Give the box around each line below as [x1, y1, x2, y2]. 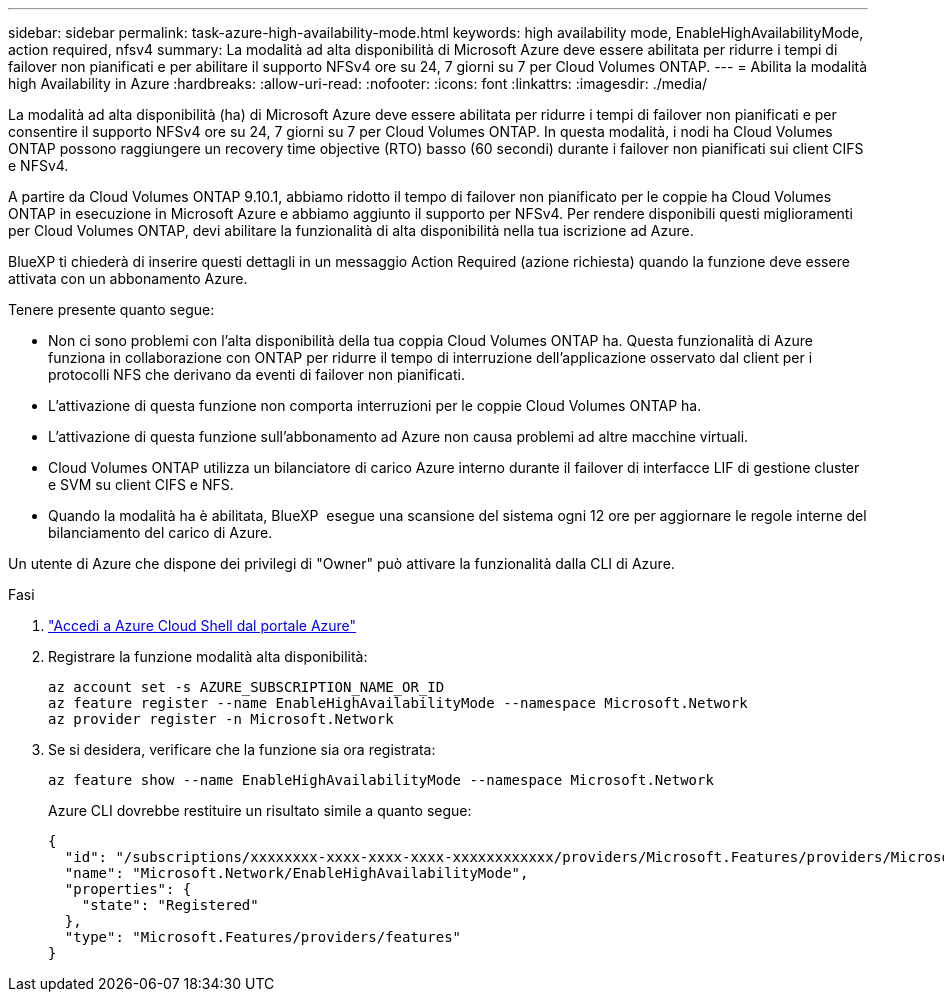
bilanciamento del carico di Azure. [48, 524, 273, 541]
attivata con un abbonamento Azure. [8, 270, 248, 287]
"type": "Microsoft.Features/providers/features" [64, 929, 462, 945]
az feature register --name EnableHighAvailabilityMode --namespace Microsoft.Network [48, 695, 748, 711]
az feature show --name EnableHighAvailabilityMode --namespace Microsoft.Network [48, 772, 714, 788]
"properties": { [64, 881, 192, 897]
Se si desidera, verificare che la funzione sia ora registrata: [48, 741, 436, 758]
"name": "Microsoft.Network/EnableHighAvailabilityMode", [64, 865, 529, 881]
